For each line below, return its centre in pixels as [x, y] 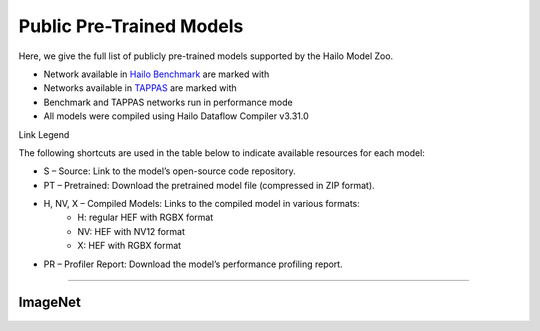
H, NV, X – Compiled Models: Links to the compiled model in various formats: [201, 204]
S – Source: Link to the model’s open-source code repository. [169, 171]
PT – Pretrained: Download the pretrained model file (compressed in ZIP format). [209, 185]
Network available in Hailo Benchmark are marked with [156, 74]
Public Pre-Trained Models [131, 26]
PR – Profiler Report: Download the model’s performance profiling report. [193, 264]
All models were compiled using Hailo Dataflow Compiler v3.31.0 [176, 116]
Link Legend [44, 134]
